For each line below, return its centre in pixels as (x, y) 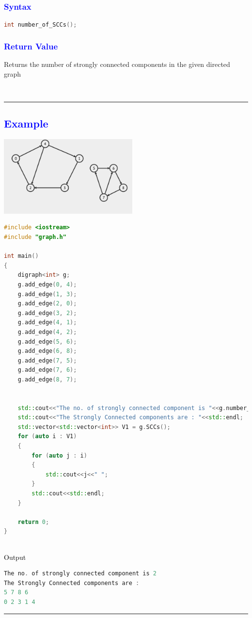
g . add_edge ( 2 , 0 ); (47, 304)
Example (26, 123)
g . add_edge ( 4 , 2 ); (47, 332)
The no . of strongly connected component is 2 (80, 574)
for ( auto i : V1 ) (47, 436)
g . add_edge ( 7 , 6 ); (47, 370)
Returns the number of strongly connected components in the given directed (117, 64)
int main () (21, 256)
